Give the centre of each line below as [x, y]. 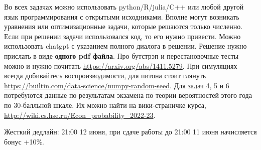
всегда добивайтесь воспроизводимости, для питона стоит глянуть [105, 76]
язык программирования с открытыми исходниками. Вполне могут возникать [122, 16]
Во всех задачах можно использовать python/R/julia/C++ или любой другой [124, 7]
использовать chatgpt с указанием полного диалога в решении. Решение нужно [125, 46]
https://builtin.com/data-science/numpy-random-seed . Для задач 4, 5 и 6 [117, 85]
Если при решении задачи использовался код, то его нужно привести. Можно [122, 36]
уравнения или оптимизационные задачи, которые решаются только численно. [123, 26]
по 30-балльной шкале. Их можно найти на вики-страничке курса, [105, 105]
